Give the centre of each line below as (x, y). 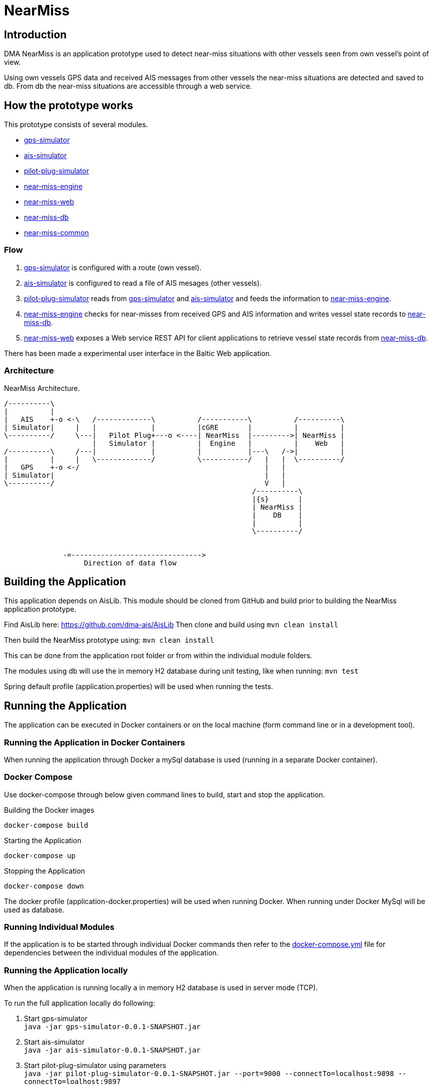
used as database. (34, 909)
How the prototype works (69, 105)
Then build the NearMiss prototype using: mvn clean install (109, 640)
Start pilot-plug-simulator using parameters (95, 1066)
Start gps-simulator (56, 1019)
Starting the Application (43, 840)
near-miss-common (57, 233)
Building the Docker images (49, 810)
